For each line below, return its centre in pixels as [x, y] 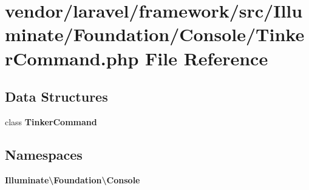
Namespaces [44, 154]
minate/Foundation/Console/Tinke [155, 34]
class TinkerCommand [51, 121]
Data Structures [56, 97]
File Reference [207, 58]
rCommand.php [72, 58]
